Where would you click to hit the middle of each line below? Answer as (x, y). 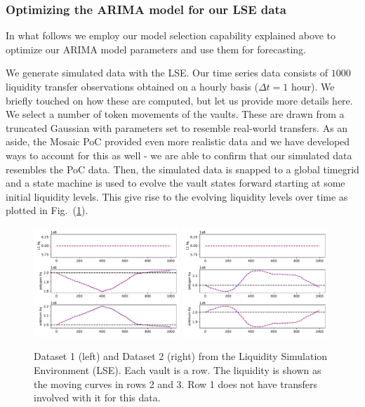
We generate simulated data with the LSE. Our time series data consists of (167, 73)
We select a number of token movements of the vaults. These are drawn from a (175, 114)
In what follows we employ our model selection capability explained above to (171, 35)
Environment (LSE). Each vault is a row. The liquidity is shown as (178, 369)
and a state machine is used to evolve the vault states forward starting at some (175, 183)
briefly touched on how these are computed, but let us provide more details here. (179, 100)
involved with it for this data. (97, 398)
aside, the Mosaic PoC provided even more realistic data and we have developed (178, 141)
